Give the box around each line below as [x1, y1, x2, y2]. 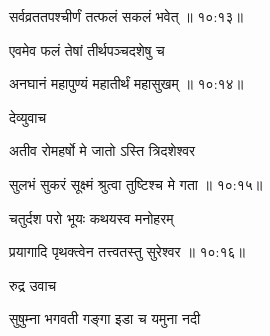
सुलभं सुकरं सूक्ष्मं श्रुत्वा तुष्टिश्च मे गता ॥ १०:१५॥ [9, 173, 263, 194]
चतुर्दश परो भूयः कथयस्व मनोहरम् [9, 207, 174, 228]
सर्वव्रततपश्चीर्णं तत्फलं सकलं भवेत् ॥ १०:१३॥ [9, 6, 243, 26]
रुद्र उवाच [9, 274, 57, 295]
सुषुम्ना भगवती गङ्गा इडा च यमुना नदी [9, 308, 201, 329]
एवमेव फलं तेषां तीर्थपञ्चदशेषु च [9, 39, 165, 60]
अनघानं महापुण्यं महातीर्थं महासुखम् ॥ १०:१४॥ [9, 73, 244, 94]
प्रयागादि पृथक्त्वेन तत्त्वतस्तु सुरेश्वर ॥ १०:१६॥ [9, 241, 246, 262]
